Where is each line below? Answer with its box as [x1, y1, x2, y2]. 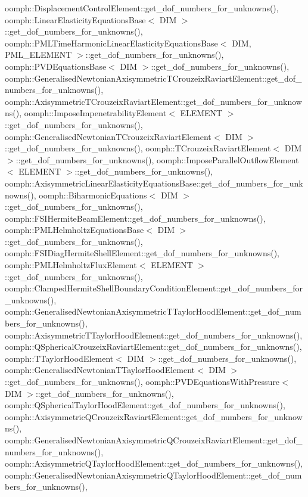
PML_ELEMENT [5, 48, 72, 61]
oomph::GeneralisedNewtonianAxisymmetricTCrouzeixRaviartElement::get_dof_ [5, 72, 302, 84]
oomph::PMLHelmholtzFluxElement [5, 259, 137, 271]
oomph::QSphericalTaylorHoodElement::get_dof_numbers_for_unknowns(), [5, 399, 285, 411]
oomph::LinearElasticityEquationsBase [5, 13, 146, 26]
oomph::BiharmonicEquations [39, 188, 147, 201]
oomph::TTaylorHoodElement [5, 352, 114, 364]
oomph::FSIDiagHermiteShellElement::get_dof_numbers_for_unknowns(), [5, 247, 279, 259]
